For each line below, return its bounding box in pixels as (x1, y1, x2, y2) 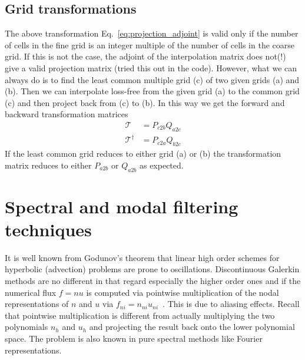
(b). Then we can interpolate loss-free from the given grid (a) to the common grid (5, 85, 300, 97)
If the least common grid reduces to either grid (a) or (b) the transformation (5, 147, 281, 160)
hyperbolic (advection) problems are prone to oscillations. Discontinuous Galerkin (5, 263, 300, 275)
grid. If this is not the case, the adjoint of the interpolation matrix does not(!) (5, 50, 286, 62)
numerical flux (5, 286, 57, 298)
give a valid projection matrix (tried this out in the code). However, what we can (5, 61, 297, 74)
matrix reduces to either (5, 158, 92, 171)
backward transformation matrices (5, 108, 128, 120)
